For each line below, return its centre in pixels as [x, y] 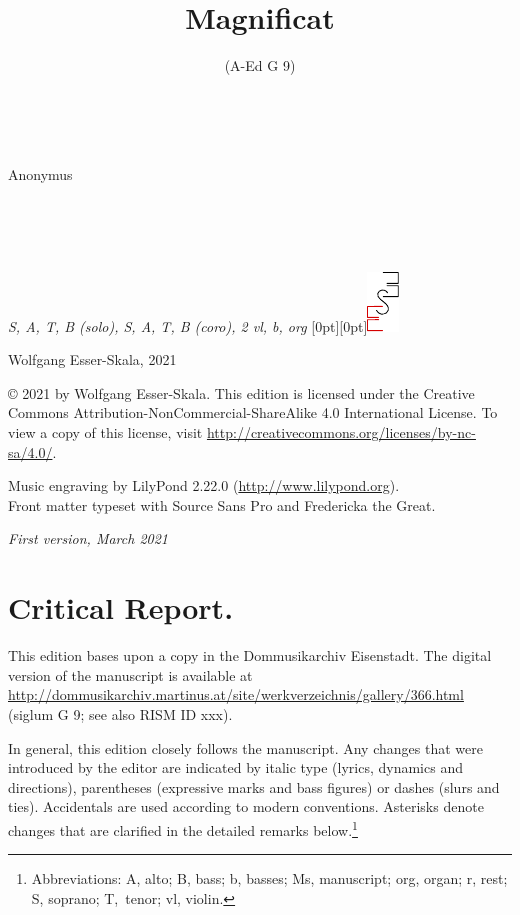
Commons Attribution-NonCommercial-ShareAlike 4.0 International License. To [253, 412]
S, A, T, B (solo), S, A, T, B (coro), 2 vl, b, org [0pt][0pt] [188, 325]
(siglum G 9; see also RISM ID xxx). [120, 713]
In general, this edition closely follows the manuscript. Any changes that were [245, 747]
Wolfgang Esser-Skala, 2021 [92, 359]
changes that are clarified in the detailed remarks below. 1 [183, 828]
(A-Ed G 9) [260, 65]
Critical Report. [121, 607]
